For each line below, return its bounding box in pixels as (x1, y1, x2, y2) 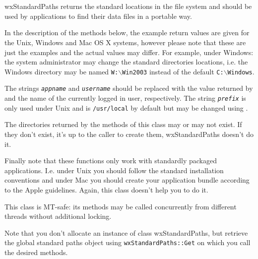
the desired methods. (4, 247, 68, 257)
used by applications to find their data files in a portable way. (4, 10, 192, 21)
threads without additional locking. (4, 211, 112, 221)
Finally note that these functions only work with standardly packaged (4, 155, 217, 166)
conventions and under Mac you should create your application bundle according (4, 175, 250, 185)
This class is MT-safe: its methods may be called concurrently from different (4, 201, 237, 211)
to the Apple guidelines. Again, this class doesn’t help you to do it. (4, 184, 208, 194)
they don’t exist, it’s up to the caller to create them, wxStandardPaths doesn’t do (4, 129, 254, 139)
